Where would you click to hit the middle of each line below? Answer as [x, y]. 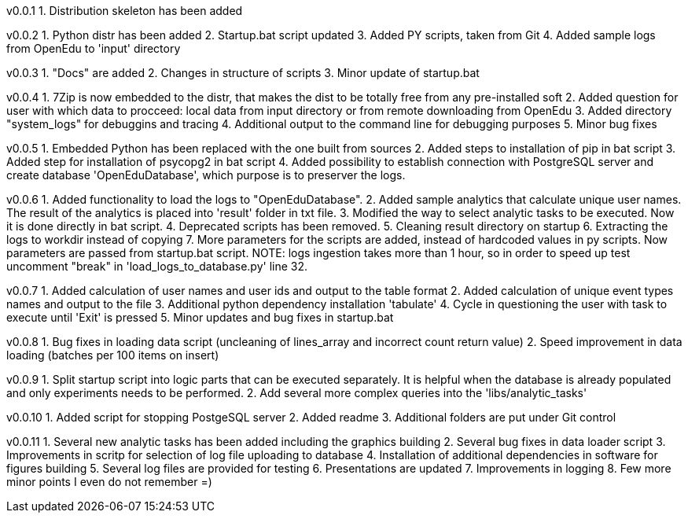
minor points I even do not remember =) [109, 482]
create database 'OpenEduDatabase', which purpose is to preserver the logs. [206, 175]
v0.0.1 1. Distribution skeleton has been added [125, 11]
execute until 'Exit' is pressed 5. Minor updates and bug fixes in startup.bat [200, 317]
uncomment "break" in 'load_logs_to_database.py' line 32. [157, 266]
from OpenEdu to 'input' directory [94, 48]
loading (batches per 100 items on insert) [113, 355]
